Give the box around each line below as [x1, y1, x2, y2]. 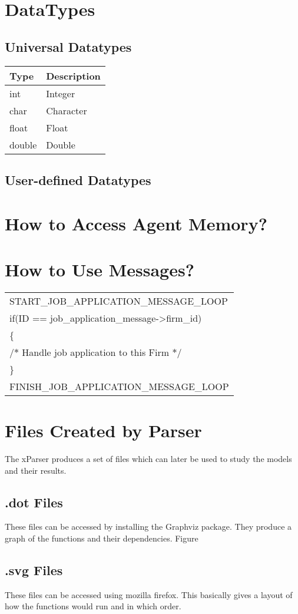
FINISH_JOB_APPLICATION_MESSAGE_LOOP [9, 379, 229, 393]
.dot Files [5, 493, 63, 511]
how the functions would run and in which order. [5, 600, 181, 612]
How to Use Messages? [5, 257, 194, 281]
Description [46, 68, 101, 82]
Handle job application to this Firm [22, 345, 170, 359]
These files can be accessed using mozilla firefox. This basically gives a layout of [5, 588, 293, 600]
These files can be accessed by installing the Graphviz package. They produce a [5, 520, 292, 533]
